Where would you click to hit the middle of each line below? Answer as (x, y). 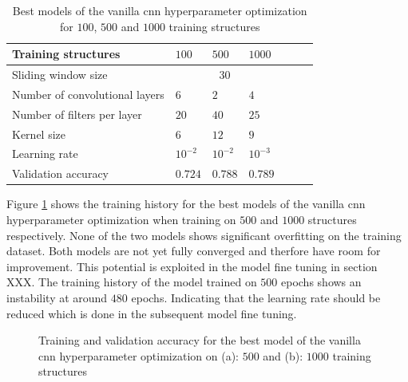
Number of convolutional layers (88, 94)
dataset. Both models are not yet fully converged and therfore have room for (194, 251)
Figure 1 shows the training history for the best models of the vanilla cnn (186, 204)
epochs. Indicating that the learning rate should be (256, 297)
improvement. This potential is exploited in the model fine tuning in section (192, 266)
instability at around (57, 297)
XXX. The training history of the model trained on (132, 282)
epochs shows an (321, 282)
